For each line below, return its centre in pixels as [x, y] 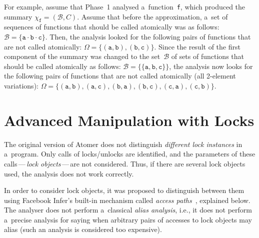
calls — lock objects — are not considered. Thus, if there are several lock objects [125, 163]
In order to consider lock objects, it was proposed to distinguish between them [124, 190]
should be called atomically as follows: [62, 66]
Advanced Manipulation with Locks [129, 120]
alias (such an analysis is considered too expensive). [83, 229]
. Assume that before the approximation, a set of [152, 16]
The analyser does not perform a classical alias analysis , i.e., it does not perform [128, 210]
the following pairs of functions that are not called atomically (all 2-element [120, 76]
